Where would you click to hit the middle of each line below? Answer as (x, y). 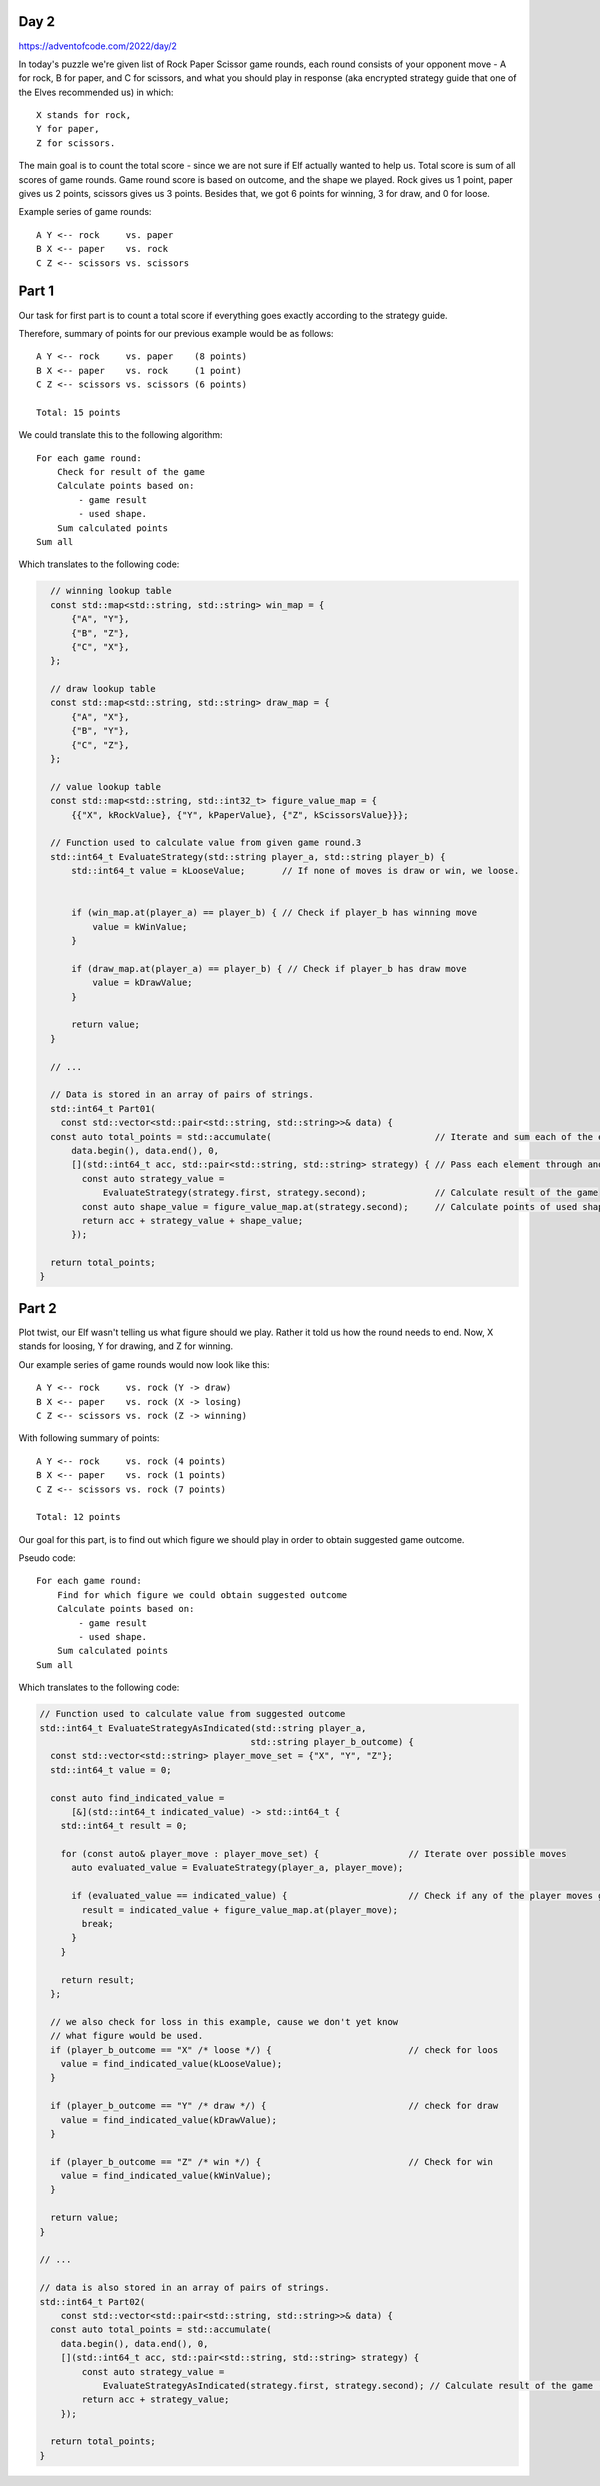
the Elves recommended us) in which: (96, 92)
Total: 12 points (78, 1517)
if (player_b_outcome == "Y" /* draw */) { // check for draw (274, 2106)
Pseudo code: (47, 1558)
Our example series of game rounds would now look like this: (144, 1364)
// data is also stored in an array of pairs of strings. (184, 2288)
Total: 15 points (78, 412)
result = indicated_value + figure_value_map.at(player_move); (240, 1909)
